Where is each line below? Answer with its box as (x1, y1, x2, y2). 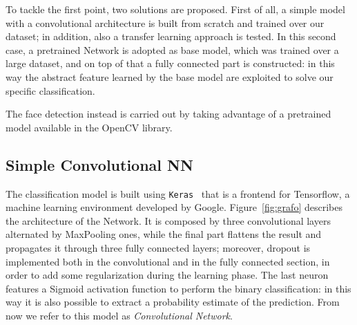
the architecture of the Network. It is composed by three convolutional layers (6, 213, 331, 228)
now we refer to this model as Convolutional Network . (6, 308, 233, 322)
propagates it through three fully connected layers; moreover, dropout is (6, 240, 311, 254)
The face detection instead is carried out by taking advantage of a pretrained (6, 106, 331, 121)
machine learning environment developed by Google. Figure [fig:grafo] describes (6, 200, 342, 214)
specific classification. (6, 83, 95, 98)
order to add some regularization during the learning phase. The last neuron (6, 268, 329, 282)
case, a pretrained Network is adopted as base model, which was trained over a (6, 42, 339, 57)
